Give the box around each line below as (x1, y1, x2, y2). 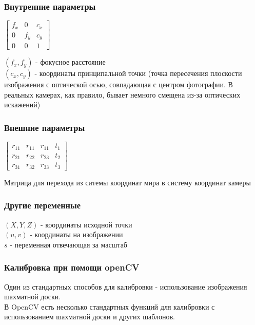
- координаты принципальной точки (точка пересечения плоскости (34, 68, 242, 79)
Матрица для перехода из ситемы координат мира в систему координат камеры (4, 177, 251, 187)
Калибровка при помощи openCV (4, 261, 140, 274)
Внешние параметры (4, 121, 85, 133)
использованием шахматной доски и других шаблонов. (4, 311, 175, 322)
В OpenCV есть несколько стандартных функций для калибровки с (4, 301, 215, 312)
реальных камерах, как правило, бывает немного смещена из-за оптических (4, 89, 241, 100)
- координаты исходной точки (40, 219, 132, 230)
